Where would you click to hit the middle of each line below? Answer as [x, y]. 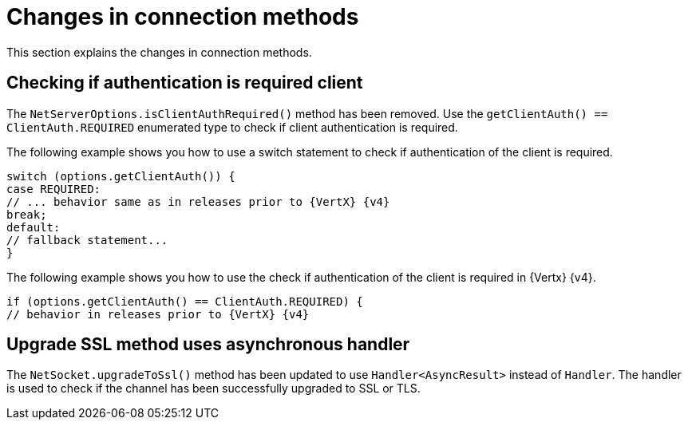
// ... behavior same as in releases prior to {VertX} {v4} [198, 201]
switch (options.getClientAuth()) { [121, 176]
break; [27, 214]
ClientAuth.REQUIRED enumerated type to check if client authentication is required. [232, 127]
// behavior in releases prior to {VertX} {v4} [158, 314]
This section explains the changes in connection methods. [159, 52]
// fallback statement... [87, 240]
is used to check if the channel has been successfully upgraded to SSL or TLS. [214, 389]
